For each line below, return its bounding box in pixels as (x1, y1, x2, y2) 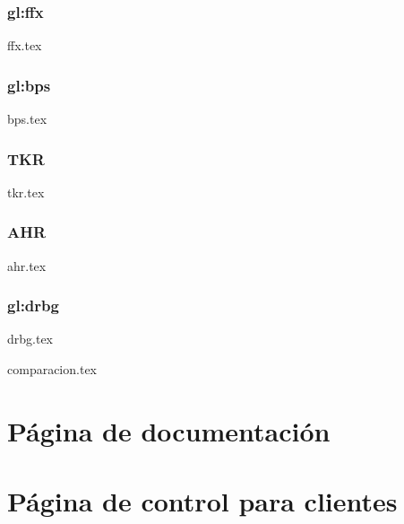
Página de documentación (7, 412, 331, 449)
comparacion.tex (7, 360, 97, 379)
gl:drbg (7, 294, 59, 317)
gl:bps (7, 74, 51, 96)
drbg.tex (7, 329, 54, 348)
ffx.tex (7, 36, 42, 55)
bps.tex (7, 109, 47, 128)
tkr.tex (7, 182, 45, 201)
